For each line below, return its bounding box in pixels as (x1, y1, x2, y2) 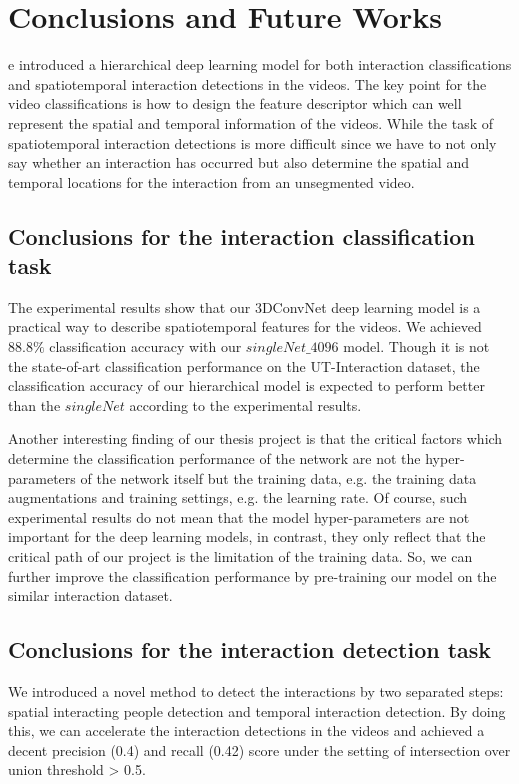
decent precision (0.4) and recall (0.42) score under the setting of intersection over (8, 739, 511, 760)
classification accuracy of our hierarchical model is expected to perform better (8, 375, 485, 396)
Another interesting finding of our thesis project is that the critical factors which (8, 428, 503, 449)
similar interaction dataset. (8, 585, 173, 606)
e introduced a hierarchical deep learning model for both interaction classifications (8, 54, 512, 75)
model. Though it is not (343, 336, 490, 357)
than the (8, 394, 61, 415)
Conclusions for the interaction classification (8, 220, 475, 251)
